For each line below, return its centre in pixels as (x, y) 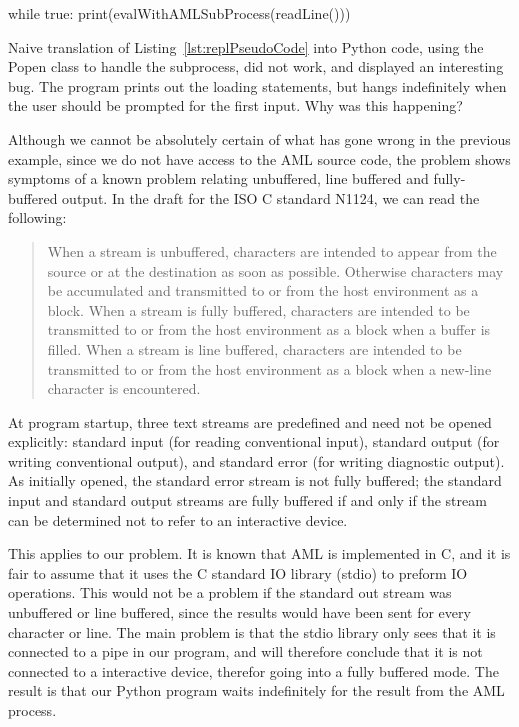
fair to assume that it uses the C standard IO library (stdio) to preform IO (238, 572)
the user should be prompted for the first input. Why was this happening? (235, 105)
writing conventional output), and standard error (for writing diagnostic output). (256, 460)
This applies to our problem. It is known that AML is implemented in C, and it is (259, 553)
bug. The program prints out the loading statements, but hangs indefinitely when (257, 85)
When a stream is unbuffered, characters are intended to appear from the (272, 250)
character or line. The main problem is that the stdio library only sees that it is (252, 631)
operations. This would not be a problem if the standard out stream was (230, 592)
